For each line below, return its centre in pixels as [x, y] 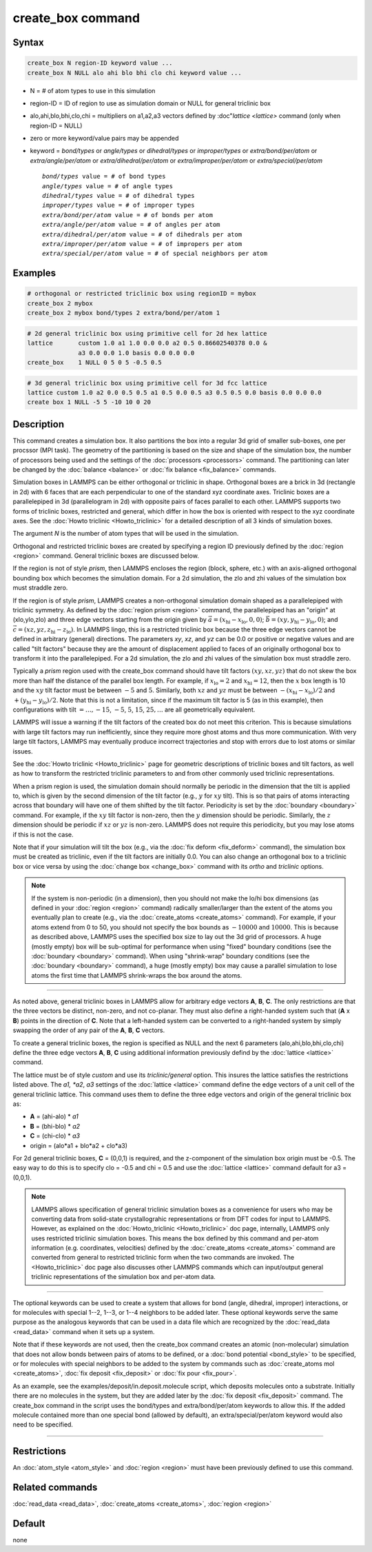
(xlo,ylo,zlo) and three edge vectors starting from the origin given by [110, 620]
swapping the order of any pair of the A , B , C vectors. [89, 1030]
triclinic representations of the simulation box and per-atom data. [124, 1277]
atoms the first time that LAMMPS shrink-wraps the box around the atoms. [137, 975]
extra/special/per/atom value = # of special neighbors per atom [155, 254]
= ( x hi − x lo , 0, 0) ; [239, 621]
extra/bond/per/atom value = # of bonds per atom [128, 215]
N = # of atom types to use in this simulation [93, 90]
